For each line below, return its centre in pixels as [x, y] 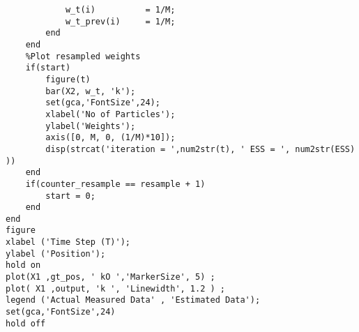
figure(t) [68, 79]
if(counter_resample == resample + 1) [115, 184]
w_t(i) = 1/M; [120, 10]
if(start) [48, 68]
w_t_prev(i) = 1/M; [120, 21]
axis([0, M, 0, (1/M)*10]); [110, 138]
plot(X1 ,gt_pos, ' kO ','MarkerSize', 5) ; [110, 277]
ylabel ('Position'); [56, 254]
